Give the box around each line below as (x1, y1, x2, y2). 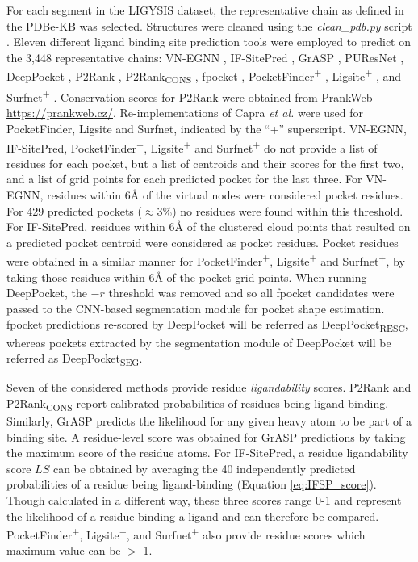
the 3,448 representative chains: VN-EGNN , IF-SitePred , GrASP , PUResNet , (6, 48, 404, 65)
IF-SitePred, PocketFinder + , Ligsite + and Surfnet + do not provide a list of (6, 136, 378, 156)
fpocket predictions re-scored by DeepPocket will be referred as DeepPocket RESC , (6, 316, 408, 335)
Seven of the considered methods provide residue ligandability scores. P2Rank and (6, 379, 412, 396)
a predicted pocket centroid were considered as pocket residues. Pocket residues (6, 233, 399, 250)
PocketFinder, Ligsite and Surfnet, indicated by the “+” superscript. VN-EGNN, (6, 120, 407, 136)
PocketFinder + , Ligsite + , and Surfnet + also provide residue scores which (6, 524, 366, 543)
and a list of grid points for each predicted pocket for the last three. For (6, 170, 362, 187)
